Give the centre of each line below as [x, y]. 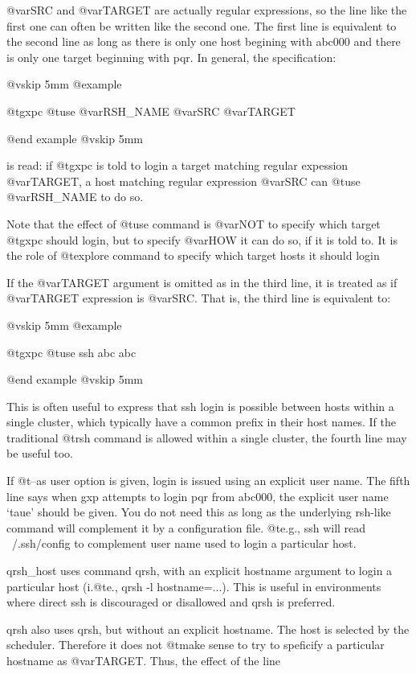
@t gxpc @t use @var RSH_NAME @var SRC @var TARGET [151, 111]
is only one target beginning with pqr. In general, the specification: [171, 57]
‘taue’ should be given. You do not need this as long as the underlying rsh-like [199, 512]
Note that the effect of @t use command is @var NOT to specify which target [194, 223]
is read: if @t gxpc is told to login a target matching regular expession [177, 165]
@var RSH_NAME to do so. [75, 197]
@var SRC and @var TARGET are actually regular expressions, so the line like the [207, 10]
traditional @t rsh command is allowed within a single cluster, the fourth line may [207, 437]
